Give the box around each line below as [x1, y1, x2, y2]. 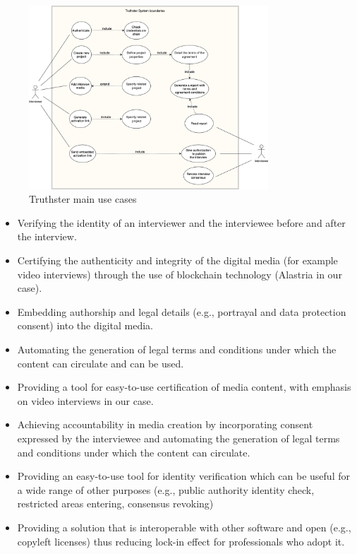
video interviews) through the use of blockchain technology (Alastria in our [17, 266, 342, 281]
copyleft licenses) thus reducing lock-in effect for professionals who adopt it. [17, 534, 345, 548]
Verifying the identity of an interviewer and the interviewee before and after [17, 215, 346, 230]
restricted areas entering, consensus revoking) [17, 496, 214, 511]
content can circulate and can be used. [17, 355, 184, 370]
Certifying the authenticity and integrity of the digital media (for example [17, 253, 338, 268]
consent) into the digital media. [17, 318, 153, 333]
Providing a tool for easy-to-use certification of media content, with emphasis [17, 379, 351, 394]
